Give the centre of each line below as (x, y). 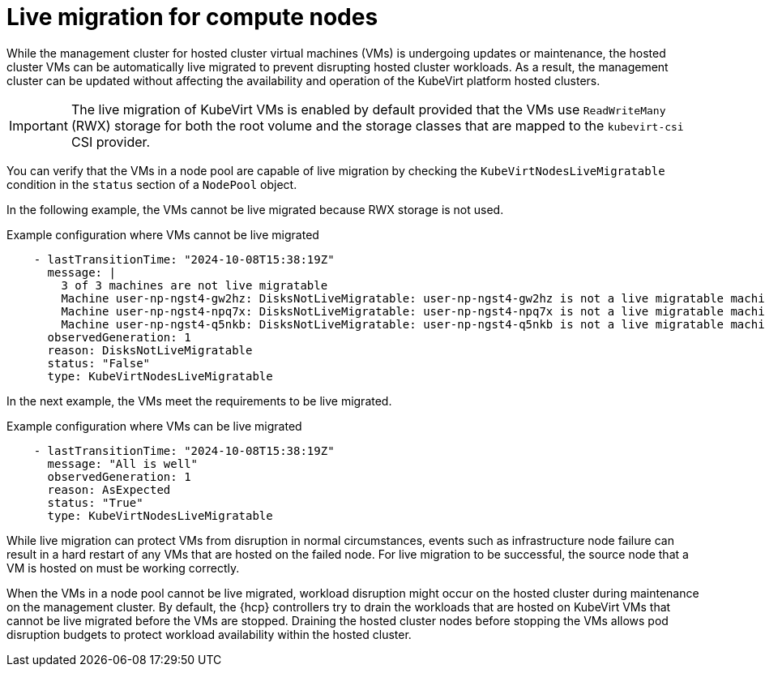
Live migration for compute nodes (192, 17)
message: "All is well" (123, 463)
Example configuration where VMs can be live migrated (154, 426)
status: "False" (99, 363)
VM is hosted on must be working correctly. (123, 568)
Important (38, 125)
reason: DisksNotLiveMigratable (150, 350)
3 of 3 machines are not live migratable (194, 285)
